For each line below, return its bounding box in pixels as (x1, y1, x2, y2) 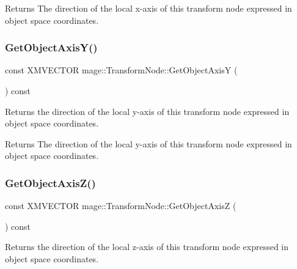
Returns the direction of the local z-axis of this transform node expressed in (5, 240, 289, 253)
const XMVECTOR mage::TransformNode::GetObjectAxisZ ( (5, 199, 237, 212)
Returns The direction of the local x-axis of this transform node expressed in (5, 2, 292, 14)
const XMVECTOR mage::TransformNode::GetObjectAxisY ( (5, 64, 238, 76)
